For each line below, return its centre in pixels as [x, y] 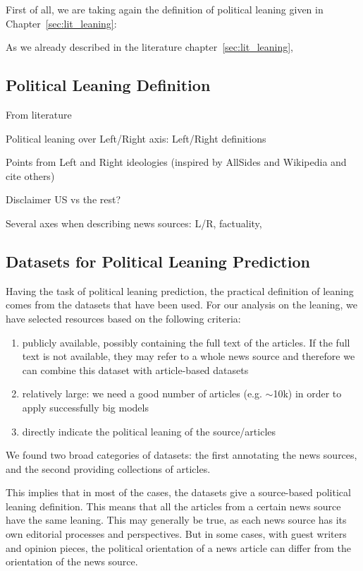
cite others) [30, 175]
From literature [39, 114]
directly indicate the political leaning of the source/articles [149, 431]
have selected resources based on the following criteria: [123, 318]
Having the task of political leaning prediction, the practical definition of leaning [180, 290]
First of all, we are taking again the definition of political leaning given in [165, 9]
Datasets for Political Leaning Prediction [158, 261]
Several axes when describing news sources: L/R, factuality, [134, 223]
